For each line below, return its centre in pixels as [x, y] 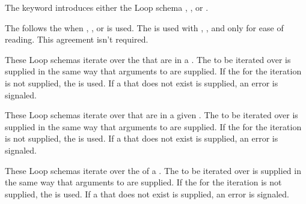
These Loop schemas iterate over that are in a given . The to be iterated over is [151, 115]
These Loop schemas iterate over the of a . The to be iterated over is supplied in [153, 170]
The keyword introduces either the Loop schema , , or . [107, 7]
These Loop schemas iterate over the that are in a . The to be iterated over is [148, 59]
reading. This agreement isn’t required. [77, 39]
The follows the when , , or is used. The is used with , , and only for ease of [144, 27]
